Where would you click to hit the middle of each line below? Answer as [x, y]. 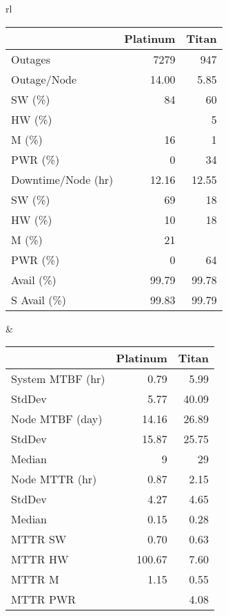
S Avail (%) [39, 299]
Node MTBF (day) [57, 419]
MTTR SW [39, 539]
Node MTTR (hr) [54, 479]
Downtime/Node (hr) [62, 179]
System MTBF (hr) [58, 379]
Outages [31, 59]
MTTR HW [40, 559]
